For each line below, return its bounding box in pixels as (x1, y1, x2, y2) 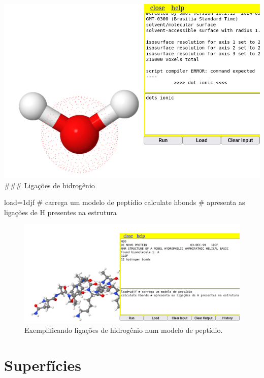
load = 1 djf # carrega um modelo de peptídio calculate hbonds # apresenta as (4, 197, 245, 208)
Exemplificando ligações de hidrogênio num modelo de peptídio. (24, 325, 223, 335)
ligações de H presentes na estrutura (4, 207, 117, 217)
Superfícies (4, 354, 82, 375)
